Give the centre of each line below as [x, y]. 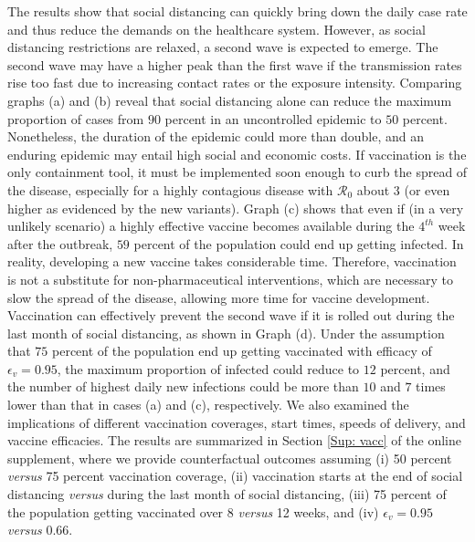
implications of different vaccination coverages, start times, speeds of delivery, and [237, 422]
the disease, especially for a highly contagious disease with [170, 189]
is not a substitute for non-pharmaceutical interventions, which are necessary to [230, 279]
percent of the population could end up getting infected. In [299, 243]
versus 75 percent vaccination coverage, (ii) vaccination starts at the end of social [235, 476]
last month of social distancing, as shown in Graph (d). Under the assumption [226, 333]
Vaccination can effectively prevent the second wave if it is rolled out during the [231, 315]
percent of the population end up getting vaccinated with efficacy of [242, 351]
